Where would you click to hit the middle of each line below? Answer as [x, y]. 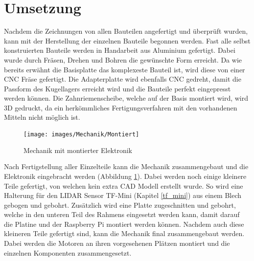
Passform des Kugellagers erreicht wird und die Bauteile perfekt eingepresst [117, 88]
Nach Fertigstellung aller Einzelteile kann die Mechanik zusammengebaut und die [126, 166]
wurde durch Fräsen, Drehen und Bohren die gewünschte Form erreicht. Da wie [123, 59]
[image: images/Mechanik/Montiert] [81, 135]
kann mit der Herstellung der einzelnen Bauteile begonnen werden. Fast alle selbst [127, 40]
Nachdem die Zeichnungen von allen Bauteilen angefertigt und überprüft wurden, [126, 31]
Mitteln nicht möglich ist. [42, 117]
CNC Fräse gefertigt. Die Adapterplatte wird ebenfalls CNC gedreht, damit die [123, 79]
